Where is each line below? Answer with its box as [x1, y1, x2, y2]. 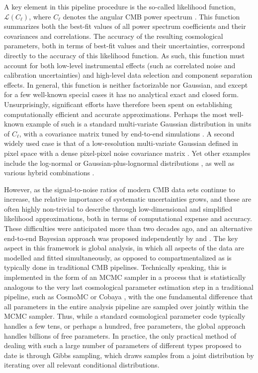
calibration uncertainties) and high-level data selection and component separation [4, 70, 253, 80]
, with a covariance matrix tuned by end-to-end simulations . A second [19, 128, 235, 138]
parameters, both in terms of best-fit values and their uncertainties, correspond [4, 40, 245, 51]
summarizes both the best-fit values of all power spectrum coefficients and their [4, 21, 246, 31]
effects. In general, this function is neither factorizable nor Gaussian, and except [4, 79, 248, 90]
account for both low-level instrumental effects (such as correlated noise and [4, 60, 236, 70]
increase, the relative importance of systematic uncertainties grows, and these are [4, 194, 252, 204]
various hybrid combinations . [4, 167, 94, 178]
